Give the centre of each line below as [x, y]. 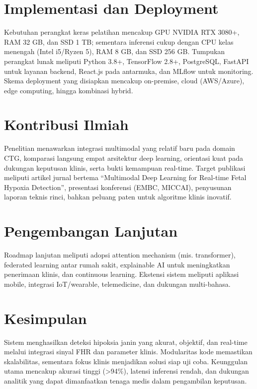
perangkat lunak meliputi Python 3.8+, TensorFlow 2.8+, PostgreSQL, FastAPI [127, 61]
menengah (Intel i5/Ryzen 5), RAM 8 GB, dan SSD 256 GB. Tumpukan [115, 51]
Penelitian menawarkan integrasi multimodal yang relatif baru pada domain [120, 148]
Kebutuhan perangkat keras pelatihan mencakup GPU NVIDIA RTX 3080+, [122, 32]
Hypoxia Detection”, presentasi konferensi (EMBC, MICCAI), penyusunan [118, 187]
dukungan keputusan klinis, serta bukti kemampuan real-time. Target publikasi [125, 167]
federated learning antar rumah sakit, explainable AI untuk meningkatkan [117, 264]
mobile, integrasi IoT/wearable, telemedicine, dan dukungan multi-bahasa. [117, 284]
